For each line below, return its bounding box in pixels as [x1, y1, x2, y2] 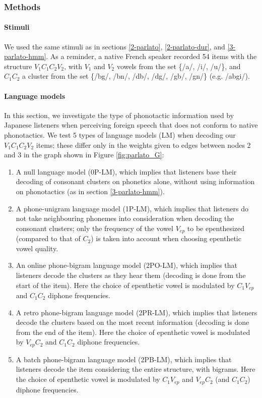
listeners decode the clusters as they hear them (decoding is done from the [16, 269, 246, 280]
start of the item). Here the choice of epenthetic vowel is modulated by [16, 279, 235, 290]
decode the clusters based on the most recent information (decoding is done [16, 317, 249, 327]
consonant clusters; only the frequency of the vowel [16, 222, 173, 233]
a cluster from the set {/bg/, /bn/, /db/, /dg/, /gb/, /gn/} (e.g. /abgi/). [22, 71, 250, 81]
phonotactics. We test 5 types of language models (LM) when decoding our [4, 130, 236, 140]
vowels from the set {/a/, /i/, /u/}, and [116, 61, 241, 71]
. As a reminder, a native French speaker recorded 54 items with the [46, 51, 257, 62]
